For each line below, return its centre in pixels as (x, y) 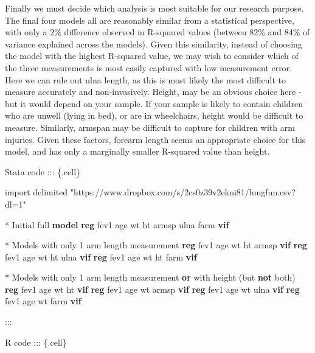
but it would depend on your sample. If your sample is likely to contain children (154, 103)
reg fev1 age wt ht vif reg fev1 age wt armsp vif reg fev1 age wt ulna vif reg (152, 289)
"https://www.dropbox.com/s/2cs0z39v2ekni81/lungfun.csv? (183, 192)
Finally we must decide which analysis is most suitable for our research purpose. (154, 8)
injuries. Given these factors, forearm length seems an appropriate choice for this (155, 139)
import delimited (36, 192)
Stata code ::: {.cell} (43, 171)
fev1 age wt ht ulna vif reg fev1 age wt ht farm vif (101, 257)
